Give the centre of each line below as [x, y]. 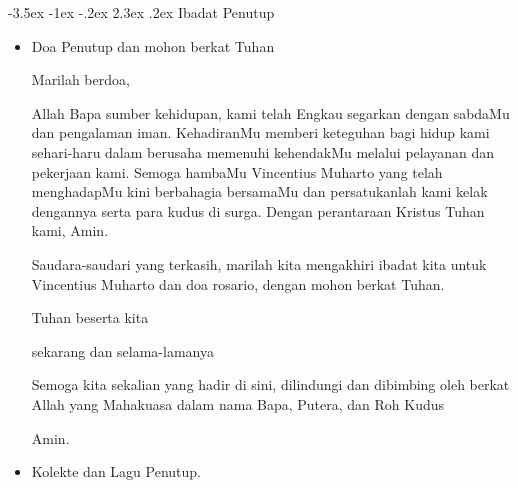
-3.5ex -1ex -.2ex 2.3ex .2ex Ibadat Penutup [141, 12]
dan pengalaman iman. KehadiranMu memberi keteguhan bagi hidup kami [260, 132]
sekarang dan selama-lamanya [122, 350]
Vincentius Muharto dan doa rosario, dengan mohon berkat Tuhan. [238, 283]
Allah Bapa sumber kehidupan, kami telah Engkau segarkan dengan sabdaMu [270, 112]
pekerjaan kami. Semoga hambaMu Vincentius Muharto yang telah [237, 171]
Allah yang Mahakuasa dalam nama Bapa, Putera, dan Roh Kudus [238, 403]
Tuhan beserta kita [90, 317]
